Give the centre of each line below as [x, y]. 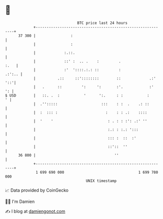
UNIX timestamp [101, 181]
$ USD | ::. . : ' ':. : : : [77, 95]
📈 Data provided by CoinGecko [37, 190]
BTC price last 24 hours [102, 23]
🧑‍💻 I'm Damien [20, 201]
